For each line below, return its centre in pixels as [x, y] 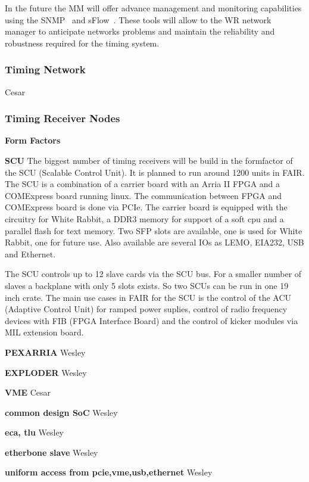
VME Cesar [28, 392]
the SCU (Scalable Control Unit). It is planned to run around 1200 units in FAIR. [155, 172]
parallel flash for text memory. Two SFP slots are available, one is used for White [154, 230]
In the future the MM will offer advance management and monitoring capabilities [153, 8]
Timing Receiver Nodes [63, 118]
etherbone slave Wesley [51, 452]
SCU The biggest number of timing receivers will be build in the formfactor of [149, 160]
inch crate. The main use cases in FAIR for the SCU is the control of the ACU [148, 297]
